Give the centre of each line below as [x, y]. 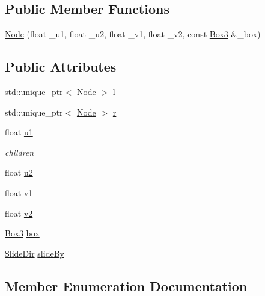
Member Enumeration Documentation [126, 285]
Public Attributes [61, 66]
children [20, 152]
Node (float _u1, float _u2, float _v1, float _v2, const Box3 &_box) [133, 34]
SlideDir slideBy [35, 253]
